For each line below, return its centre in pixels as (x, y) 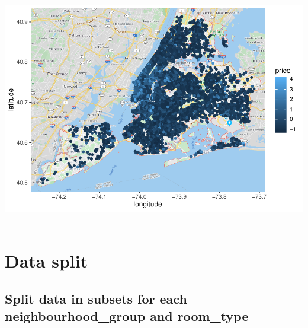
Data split (46, 261)
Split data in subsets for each (96, 298)
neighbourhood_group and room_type (127, 316)
